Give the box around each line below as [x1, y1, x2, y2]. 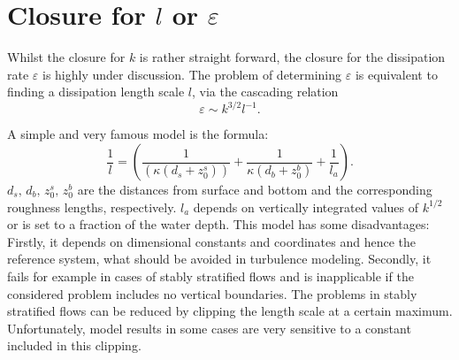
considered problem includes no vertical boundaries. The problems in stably [7, 284, 417, 303]
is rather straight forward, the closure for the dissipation [139, 48, 446, 66]
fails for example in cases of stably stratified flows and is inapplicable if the [7, 266, 414, 285]
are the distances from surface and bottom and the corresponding [77, 180, 432, 198]
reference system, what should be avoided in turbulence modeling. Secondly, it [7, 249, 432, 268]
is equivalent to [355, 65, 438, 83]
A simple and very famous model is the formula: [7, 125, 269, 143]
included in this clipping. [7, 336, 142, 355]
